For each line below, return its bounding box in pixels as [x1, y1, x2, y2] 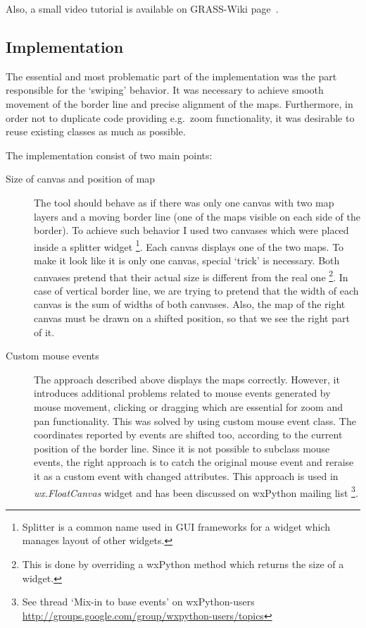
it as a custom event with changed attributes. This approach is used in [34, 468, 339, 483]
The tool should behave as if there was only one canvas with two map [34, 195, 334, 209]
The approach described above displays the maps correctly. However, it [34, 371, 340, 386]
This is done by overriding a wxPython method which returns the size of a [22, 556, 344, 571]
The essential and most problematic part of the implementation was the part [6, 68, 337, 83]
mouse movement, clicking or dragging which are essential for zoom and [34, 399, 343, 414]
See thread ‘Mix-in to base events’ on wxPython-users [22, 594, 255, 609]
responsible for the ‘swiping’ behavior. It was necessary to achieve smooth [6, 82, 324, 97]
